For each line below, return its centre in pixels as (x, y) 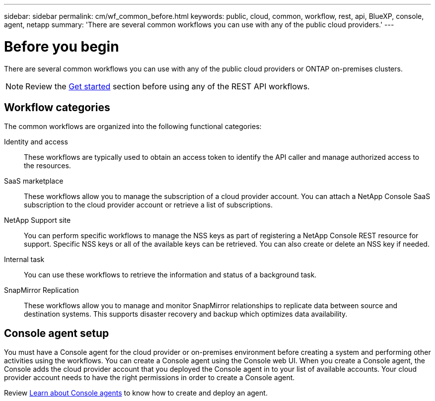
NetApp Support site (37, 220)
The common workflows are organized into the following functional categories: (133, 127)
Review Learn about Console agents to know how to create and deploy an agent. (136, 393)
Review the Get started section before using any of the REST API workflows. (168, 86)
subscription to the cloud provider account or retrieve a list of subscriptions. (148, 205)
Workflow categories (57, 107)
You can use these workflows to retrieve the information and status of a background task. (170, 275)
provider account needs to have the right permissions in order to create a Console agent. (149, 378)
